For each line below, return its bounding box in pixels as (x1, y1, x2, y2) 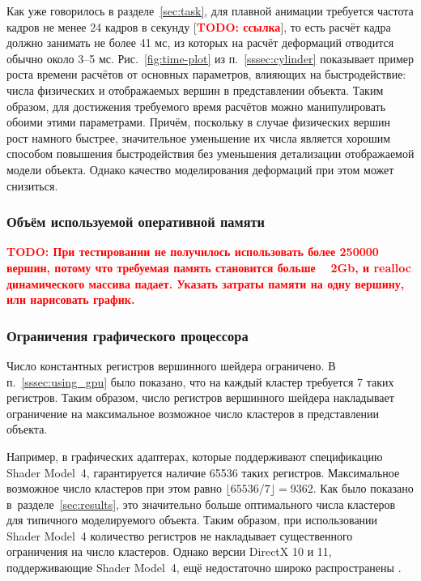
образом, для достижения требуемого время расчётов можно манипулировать (6, 97, 386, 114)
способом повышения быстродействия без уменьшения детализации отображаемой (6, 145, 415, 162)
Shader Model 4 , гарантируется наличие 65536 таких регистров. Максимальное (6, 464, 400, 481)
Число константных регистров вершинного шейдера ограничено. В (6, 357, 336, 374)
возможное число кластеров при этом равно (6, 480, 222, 497)
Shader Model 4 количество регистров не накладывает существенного (6, 527, 353, 544)
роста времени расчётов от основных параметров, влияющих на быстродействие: (6, 66, 406, 83)
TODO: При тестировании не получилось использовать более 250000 (6, 243, 379, 260)
